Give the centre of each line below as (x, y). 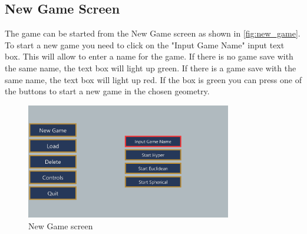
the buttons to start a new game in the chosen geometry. (107, 91)
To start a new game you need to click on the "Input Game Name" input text (145, 45)
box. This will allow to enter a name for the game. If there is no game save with (149, 56)
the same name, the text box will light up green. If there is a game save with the (151, 67)
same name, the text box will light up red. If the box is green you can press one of (153, 79)
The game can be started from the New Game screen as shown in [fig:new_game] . (153, 33)
